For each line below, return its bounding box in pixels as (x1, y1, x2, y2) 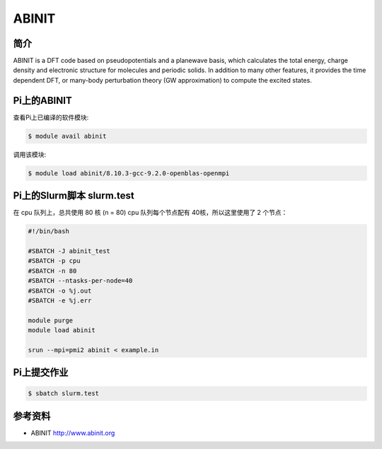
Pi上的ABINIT (13, 94, 72, 106)
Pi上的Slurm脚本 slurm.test (13, 189, 134, 202)
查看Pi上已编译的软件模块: (13, 113, 89, 122)
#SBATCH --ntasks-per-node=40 (28, 276, 133, 285)
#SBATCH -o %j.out (28, 286, 92, 295)
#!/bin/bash (28, 227, 70, 235)
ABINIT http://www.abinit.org (30, 428, 115, 437)
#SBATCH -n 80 (28, 267, 77, 275)
